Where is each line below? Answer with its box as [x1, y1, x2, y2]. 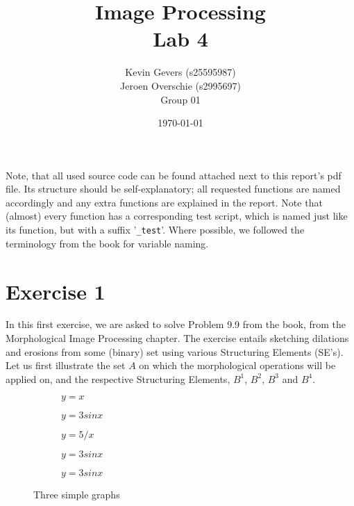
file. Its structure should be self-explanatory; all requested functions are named [6, 181, 341, 196]
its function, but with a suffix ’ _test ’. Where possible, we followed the [6, 222, 305, 237]
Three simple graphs [33, 487, 120, 502]
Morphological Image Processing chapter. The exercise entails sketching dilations [6, 331, 349, 345]
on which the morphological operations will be [139, 358, 336, 373]
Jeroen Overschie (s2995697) [120, 78, 241, 92]
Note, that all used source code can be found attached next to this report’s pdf [6, 168, 342, 182]
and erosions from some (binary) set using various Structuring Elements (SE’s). [6, 344, 344, 359]
